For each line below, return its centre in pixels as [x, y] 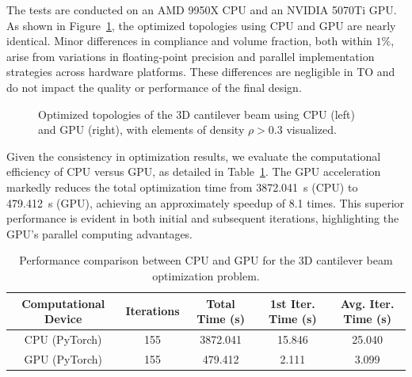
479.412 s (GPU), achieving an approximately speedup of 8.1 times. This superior [206, 202]
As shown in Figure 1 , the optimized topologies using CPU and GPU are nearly [201, 25]
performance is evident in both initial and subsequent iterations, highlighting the [203, 218]
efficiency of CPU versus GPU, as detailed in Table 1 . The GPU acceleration [194, 171]
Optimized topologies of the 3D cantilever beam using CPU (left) [196, 114]
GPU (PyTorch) [63, 358]
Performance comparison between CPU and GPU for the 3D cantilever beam [206, 260]
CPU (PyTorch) [63, 339]
